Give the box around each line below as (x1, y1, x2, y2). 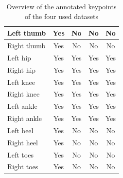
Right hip (7, 64, 36, 75)
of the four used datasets (24, 11, 99, 21)
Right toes (7, 161, 38, 172)
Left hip (7, 52, 31, 62)
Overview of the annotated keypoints (6, 1, 117, 11)
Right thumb (7, 40, 46, 51)
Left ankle (7, 101, 37, 111)
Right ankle (7, 113, 42, 123)
